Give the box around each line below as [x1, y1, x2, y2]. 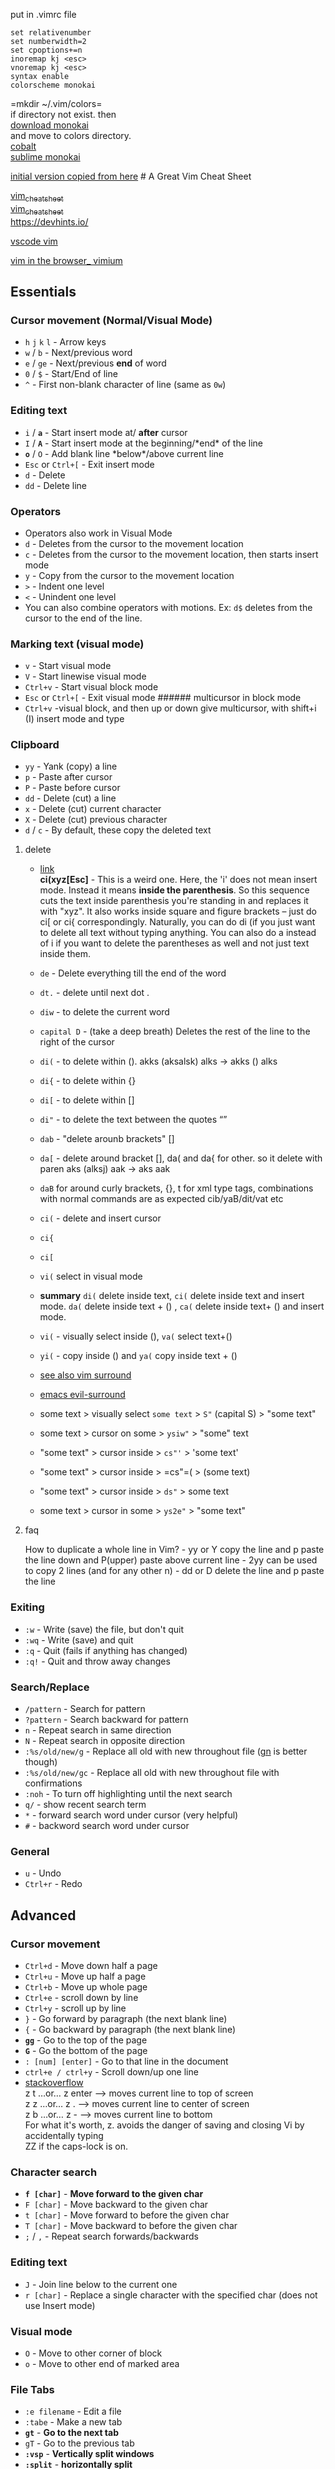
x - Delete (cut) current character [24, 803, 162, 815]
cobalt [10, 140, 37, 152]
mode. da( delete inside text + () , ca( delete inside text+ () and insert [39, 1300, 325, 1313]
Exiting [10, 1600, 45, 1614]
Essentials [10, 283, 77, 300]
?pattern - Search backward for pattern [24, 1714, 189, 1726]
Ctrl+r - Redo [24, 1878, 83, 1890]
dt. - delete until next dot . [39, 987, 150, 999]
